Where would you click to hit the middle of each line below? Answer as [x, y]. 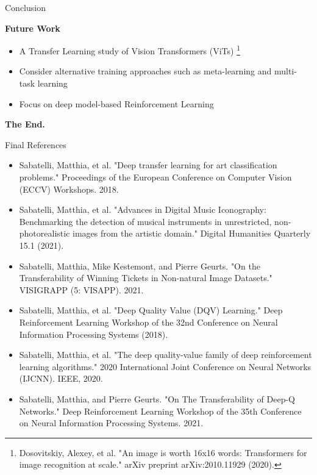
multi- [285, 71]
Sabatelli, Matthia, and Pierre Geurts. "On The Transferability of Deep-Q [157, 398]
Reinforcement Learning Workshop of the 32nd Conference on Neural [148, 322]
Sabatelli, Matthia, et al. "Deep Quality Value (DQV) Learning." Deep [151, 310]
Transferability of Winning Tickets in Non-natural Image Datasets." [146, 278]
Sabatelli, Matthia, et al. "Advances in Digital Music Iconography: [143, 209]
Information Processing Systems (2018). [94, 334]
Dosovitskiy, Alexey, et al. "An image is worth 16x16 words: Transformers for [163, 452]
